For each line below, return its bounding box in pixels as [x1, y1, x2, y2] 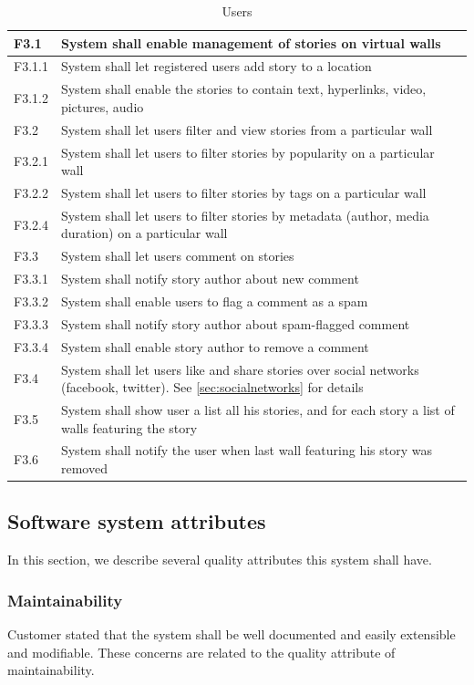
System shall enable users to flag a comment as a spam [60, 291, 368, 310]
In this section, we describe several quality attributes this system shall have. [7, 550, 432, 569]
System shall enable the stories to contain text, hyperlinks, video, [60, 79, 427, 99]
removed [60, 458, 108, 477]
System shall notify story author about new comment [60, 269, 359, 288]
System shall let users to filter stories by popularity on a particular [60, 142, 435, 161]
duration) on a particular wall [60, 223, 228, 243]
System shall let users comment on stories [60, 246, 294, 265]
